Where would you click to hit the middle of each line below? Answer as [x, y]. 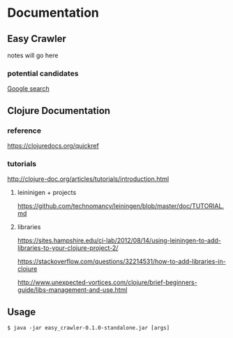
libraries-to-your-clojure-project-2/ [68, 248]
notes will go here [33, 55]
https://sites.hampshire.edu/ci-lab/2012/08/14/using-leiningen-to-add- [119, 241]
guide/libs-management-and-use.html [72, 290]
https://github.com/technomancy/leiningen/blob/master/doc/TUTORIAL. [121, 206]
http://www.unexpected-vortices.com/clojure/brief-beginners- [107, 282]
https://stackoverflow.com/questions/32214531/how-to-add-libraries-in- [121, 262]
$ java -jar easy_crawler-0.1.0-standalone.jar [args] [89, 328]
